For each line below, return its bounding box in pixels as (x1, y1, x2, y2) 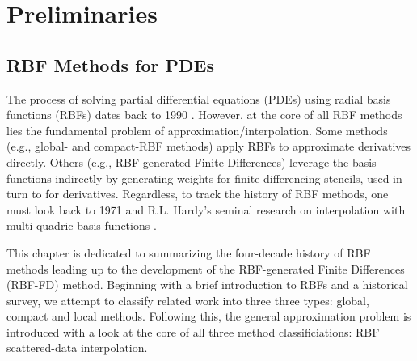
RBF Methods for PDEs (6, 52, 214, 77)
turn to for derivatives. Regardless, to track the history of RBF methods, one (6, 185, 389, 202)
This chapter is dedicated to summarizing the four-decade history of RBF (6, 244, 371, 261)
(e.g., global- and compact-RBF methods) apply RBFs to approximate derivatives (6, 138, 411, 155)
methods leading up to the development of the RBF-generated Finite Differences (6, 260, 405, 277)
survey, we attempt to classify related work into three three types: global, (6, 291, 369, 308)
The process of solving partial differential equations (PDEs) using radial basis (6, 90, 391, 107)
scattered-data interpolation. (6, 339, 148, 356)
